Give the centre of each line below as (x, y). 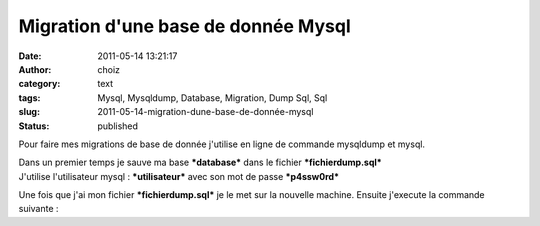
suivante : (38, 209)
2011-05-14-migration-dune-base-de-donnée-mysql (205, 112)
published (118, 126)
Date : (30, 56)
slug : (29, 112)
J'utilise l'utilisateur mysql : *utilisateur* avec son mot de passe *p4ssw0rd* (179, 176)
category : (39, 84)
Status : (34, 126)
